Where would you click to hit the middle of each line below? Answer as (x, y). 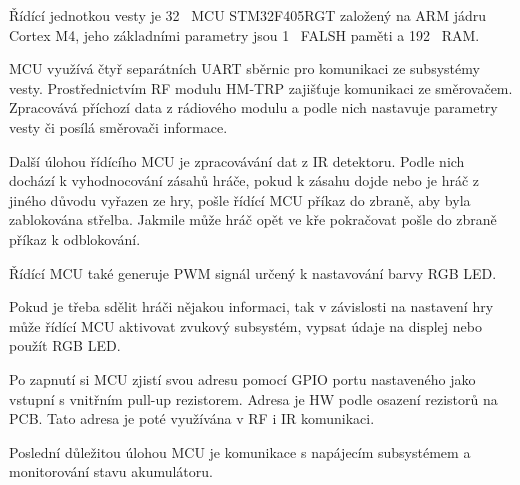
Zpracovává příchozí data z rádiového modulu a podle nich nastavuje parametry (253, 107)
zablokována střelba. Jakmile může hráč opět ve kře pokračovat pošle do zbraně (253, 219)
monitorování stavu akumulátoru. (111, 471)
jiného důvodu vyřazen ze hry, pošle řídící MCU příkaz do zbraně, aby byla (240, 199)
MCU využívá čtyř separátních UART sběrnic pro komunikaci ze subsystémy (244, 68)
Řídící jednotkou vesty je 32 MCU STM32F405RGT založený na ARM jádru (247, 15)
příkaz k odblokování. (75, 238)
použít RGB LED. (65, 345)
